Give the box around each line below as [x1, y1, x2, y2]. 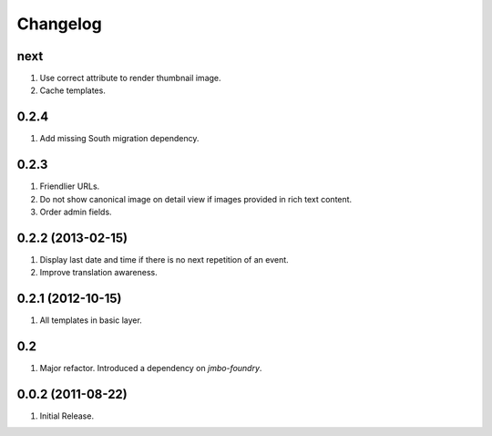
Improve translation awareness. [39, 267, 159, 278]
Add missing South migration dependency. [39, 133, 200, 144]
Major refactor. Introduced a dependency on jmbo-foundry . [39, 363, 262, 374]
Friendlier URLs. [39, 181, 100, 192]
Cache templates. [39, 85, 107, 96]
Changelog [16, 14, 102, 34]
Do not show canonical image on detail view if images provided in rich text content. [39, 193, 353, 204]
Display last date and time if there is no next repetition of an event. [39, 254, 289, 265]
